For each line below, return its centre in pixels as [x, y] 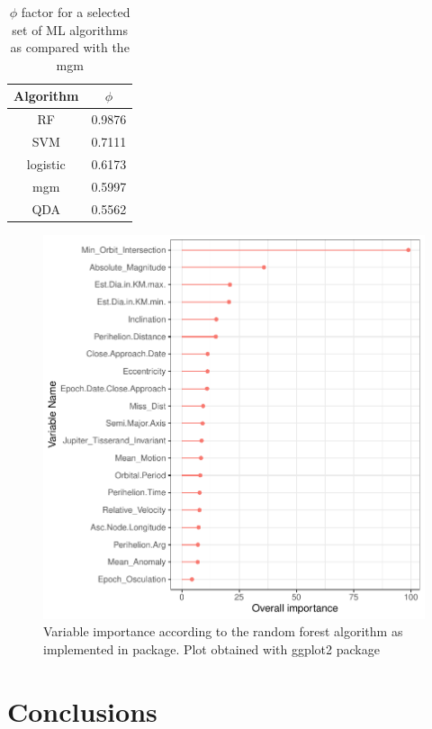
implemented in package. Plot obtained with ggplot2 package [211, 648]
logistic [46, 163]
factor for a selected [76, 12]
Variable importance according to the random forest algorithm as [223, 631]
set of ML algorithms [70, 29]
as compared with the [70, 47]
